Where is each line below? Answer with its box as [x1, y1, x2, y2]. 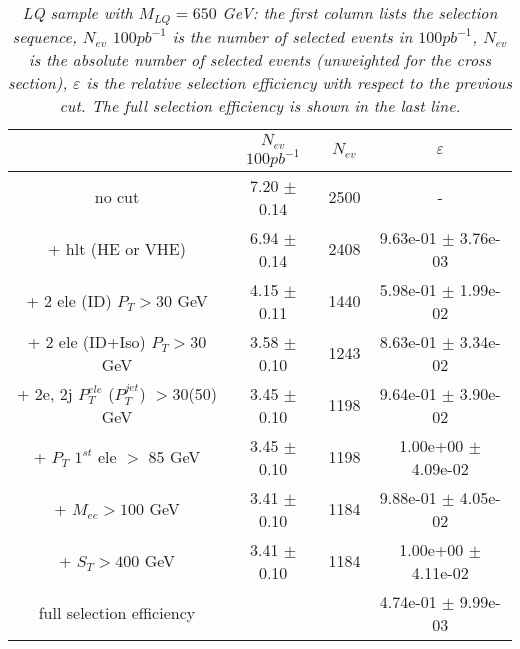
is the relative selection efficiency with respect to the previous [86, 70, 512, 94]
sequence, [12, 24, 77, 48]
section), [8, 70, 68, 94]
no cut [94, 185, 140, 209]
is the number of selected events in [172, 24, 413, 48]
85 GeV [148, 445, 201, 469]
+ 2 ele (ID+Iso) [27, 329, 146, 353]
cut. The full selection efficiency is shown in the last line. [59, 93, 461, 117]
